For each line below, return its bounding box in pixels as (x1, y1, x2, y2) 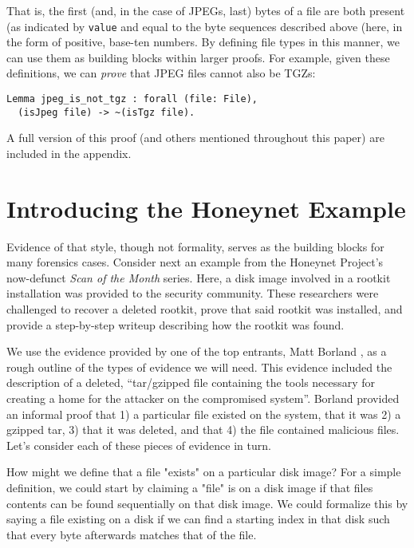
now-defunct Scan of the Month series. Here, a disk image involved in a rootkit (6, 269, 391, 286)
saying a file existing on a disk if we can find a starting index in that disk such (6, 511, 390, 527)
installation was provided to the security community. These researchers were (6, 285, 379, 302)
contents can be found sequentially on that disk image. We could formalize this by (6, 495, 408, 511)
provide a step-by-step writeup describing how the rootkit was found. (6, 316, 345, 333)
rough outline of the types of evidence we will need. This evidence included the (6, 358, 392, 375)
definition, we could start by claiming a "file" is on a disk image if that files (6, 479, 373, 495)
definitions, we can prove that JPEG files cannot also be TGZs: (6, 65, 316, 81)
